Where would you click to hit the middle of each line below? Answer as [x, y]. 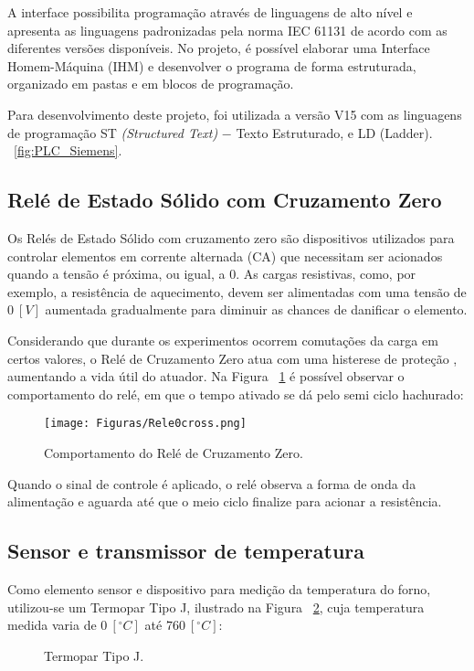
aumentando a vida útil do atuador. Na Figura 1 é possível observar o [206, 376]
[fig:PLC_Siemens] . [68, 150]
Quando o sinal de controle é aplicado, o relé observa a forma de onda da [212, 483]
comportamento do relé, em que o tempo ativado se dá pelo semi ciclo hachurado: [236, 394]
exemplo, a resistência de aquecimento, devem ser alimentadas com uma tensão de [237, 291]
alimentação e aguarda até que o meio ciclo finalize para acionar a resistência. [225, 501]
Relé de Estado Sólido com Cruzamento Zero [225, 200]
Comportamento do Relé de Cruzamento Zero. [174, 452]
